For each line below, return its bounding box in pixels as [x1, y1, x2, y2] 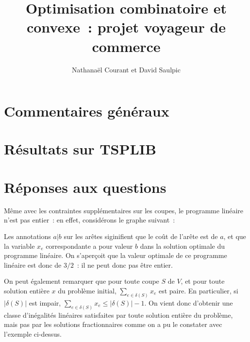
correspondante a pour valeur [46, 240, 133, 251]
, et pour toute [181, 276, 225, 286]
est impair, [29, 297, 61, 308]
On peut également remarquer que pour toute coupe [4, 276, 159, 286]
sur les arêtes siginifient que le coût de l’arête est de [64, 231, 218, 241]
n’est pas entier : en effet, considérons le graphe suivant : [4, 215, 175, 225]
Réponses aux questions [4, 177, 167, 197]
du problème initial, [58, 285, 117, 295]
